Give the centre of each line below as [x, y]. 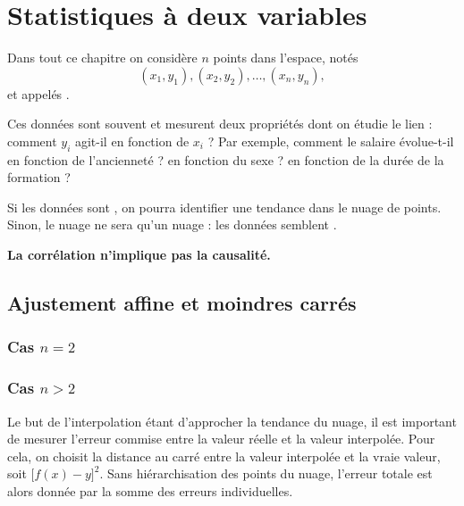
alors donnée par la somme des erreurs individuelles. [150, 490]
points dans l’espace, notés [286, 58]
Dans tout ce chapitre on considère [102, 58]
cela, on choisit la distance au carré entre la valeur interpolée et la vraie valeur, [224, 456]
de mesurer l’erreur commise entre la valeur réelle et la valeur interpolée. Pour [221, 439]
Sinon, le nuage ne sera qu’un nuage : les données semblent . [172, 224]
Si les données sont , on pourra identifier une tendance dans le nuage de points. [224, 207]
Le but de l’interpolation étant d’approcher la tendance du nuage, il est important [232, 421]
